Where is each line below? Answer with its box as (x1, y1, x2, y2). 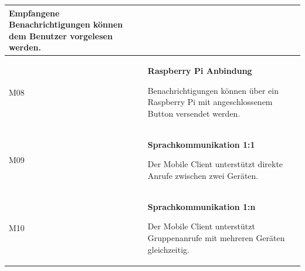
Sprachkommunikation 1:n (147, 200, 256, 212)
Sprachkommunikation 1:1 (147, 138, 255, 150)
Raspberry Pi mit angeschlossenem (147, 96, 273, 108)
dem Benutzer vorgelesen (9, 29, 113, 42)
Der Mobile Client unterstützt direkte (147, 158, 283, 170)
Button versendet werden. (147, 107, 240, 119)
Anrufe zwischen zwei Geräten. (147, 169, 259, 181)
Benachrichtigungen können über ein (147, 84, 279, 96)
